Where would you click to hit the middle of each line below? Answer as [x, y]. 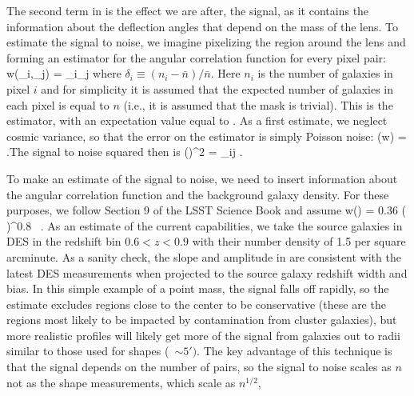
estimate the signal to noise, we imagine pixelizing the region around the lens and [206, 42]
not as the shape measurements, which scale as [121, 382]
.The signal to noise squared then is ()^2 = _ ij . [125, 152]
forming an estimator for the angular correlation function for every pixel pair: [196, 57]
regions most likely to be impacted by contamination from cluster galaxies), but [202, 320]
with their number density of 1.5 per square [299, 241]
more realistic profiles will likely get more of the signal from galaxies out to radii [203, 335]
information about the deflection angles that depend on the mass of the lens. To [202, 26]
